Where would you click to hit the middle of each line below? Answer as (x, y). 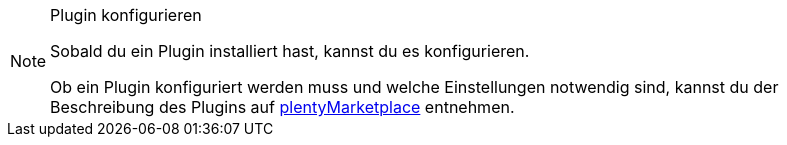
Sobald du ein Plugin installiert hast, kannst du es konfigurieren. (290, 51)
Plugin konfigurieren (126, 15)
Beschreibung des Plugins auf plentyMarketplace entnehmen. (282, 107)
